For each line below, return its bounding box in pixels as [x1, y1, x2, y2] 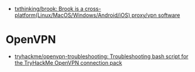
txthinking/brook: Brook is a [14, 5, 84, 12]
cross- [84, 5, 101, 12]
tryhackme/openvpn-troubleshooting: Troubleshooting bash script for [14, 53, 189, 60]
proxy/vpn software [131, 11, 180, 19]
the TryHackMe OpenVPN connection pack [14, 59, 122, 66]
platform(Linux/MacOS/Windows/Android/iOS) [14, 11, 131, 19]
